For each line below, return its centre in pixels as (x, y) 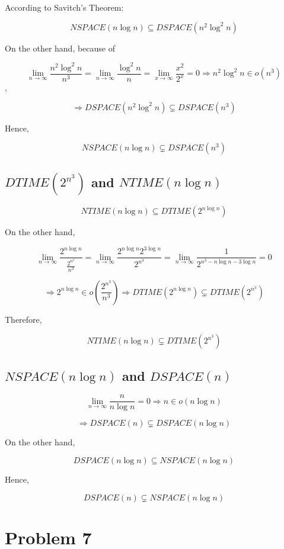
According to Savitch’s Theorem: (64, 7)
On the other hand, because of (60, 48)
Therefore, (23, 319)
